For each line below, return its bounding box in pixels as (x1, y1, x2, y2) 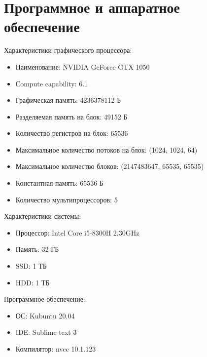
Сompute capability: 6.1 (15, 78, 88, 88)
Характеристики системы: (4, 211, 81, 221)
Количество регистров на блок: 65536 (15, 128, 128, 138)
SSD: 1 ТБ (15, 261, 47, 271)
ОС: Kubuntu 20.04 (15, 310, 75, 320)
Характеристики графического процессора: (4, 45, 132, 55)
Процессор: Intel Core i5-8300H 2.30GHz (15, 227, 139, 238)
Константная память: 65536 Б (15, 178, 103, 188)
